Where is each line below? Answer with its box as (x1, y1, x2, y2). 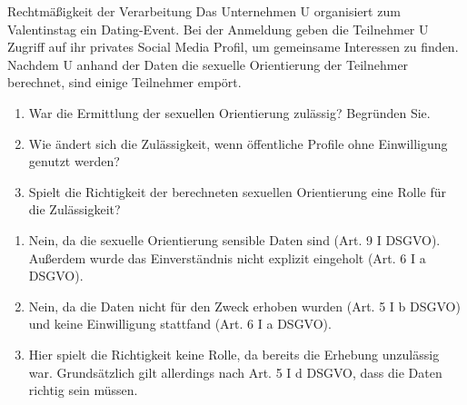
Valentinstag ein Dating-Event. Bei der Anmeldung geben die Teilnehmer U (7, 19, 429, 38)
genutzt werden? (28, 152, 120, 171)
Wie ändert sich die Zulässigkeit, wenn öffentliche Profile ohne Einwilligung (28, 133, 448, 153)
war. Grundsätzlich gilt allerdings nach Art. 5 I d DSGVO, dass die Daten (28, 362, 442, 381)
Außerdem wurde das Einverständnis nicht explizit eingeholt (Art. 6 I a (28, 248, 426, 267)
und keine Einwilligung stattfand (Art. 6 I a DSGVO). (28, 314, 332, 333)
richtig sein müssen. (28, 380, 138, 400)
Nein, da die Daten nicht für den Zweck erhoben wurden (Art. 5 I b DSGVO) (28, 296, 461, 315)
